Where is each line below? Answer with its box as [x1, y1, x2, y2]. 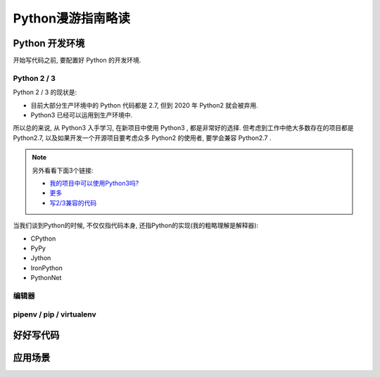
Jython [30, 254, 51, 262]
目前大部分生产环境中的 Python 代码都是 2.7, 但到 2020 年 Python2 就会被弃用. [30, 101, 258, 109]
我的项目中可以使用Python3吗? [49, 179, 139, 187]
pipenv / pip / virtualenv [13, 309, 96, 319]
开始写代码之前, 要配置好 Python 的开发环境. [13, 56, 141, 65]
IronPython [30, 264, 63, 272]
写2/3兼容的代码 [49, 198, 97, 207]
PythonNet [30, 274, 62, 282]
